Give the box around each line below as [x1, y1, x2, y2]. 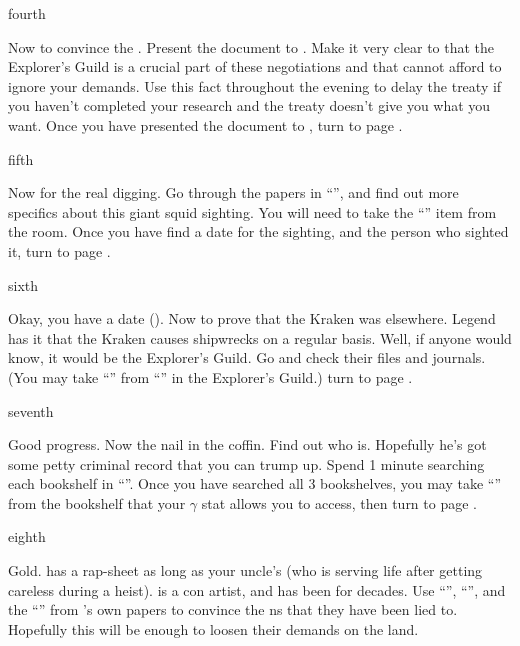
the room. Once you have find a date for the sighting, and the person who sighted [8, 221, 509, 242]
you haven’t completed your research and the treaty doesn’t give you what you [8, 95, 491, 116]
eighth [8, 526, 46, 547]
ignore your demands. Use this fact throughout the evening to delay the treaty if [8, 75, 502, 96]
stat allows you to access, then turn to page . [201, 492, 477, 513]
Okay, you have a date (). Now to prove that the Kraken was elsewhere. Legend [8, 308, 496, 329]
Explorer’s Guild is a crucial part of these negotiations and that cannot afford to [8, 56, 502, 77]
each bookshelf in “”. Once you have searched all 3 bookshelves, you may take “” [8, 473, 502, 494]
